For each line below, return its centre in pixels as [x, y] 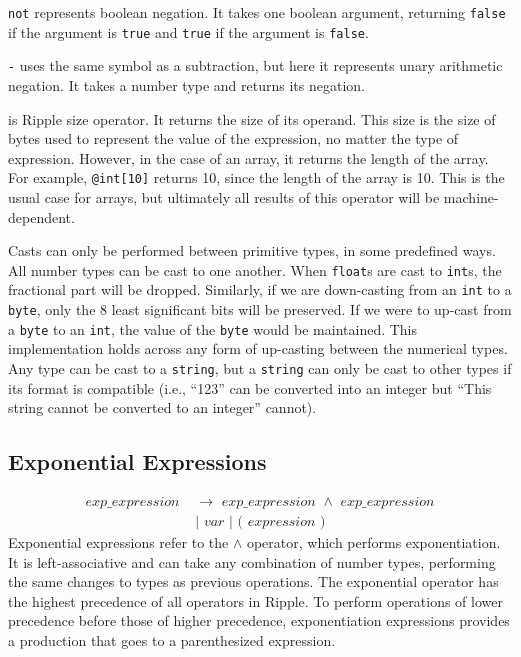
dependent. [41, 216]
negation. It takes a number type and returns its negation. [186, 84]
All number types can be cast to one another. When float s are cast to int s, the [255, 269]
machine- [471, 197]
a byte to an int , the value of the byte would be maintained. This [213, 328]
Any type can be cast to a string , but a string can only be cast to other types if [260, 368]
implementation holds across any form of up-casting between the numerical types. [258, 348]
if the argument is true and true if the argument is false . [188, 31]
